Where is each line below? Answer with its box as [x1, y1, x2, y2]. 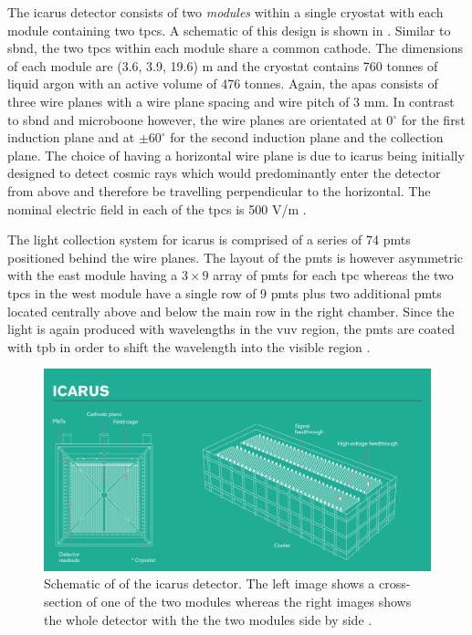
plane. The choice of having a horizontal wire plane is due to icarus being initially [7, 145, 465, 164]
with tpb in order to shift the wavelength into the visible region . [7, 337, 371, 356]
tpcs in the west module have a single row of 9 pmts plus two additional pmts [7, 283, 442, 302]
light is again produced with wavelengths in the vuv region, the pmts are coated [7, 319, 456, 338]
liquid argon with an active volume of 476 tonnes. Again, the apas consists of [7, 74, 438, 93]
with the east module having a [7, 265, 178, 285]
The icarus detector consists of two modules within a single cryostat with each [7, 3, 444, 21]
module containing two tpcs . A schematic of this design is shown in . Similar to [7, 20, 451, 39]
